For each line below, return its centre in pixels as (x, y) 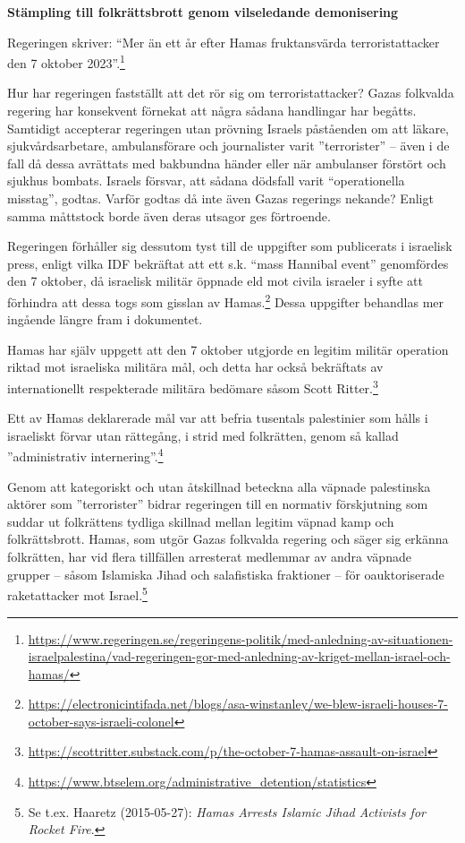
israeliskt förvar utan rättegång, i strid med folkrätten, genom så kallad (203, 435)
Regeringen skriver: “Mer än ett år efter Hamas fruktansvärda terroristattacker (224, 42)
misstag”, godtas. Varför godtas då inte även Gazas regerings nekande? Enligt (220, 198)
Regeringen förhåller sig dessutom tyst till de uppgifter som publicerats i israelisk (230, 246)
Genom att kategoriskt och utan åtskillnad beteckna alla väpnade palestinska (219, 486)
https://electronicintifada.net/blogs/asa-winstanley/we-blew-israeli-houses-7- (238, 704)
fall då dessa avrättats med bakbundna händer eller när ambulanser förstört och (227, 163)
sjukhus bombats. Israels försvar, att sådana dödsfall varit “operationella (206, 181)
